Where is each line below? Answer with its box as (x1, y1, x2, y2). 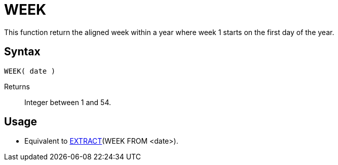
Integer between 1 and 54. (24, 97, 111, 107)
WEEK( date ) (4, 67, 56, 75)
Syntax (4, 45, 41, 58)
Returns (4, 82, 30, 91)
